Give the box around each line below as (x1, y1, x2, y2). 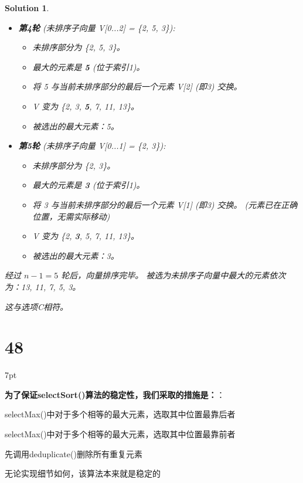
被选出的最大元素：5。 (32, 120, 119, 132)
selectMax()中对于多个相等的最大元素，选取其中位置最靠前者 (5, 428, 236, 440)
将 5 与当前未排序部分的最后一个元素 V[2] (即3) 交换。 (32, 80, 242, 93)
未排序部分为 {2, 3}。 (32, 159, 115, 171)
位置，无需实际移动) (32, 210, 110, 222)
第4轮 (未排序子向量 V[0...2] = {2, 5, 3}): (18, 21, 175, 33)
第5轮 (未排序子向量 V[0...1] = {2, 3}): (18, 140, 166, 152)
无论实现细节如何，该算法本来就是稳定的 (5, 467, 161, 479)
